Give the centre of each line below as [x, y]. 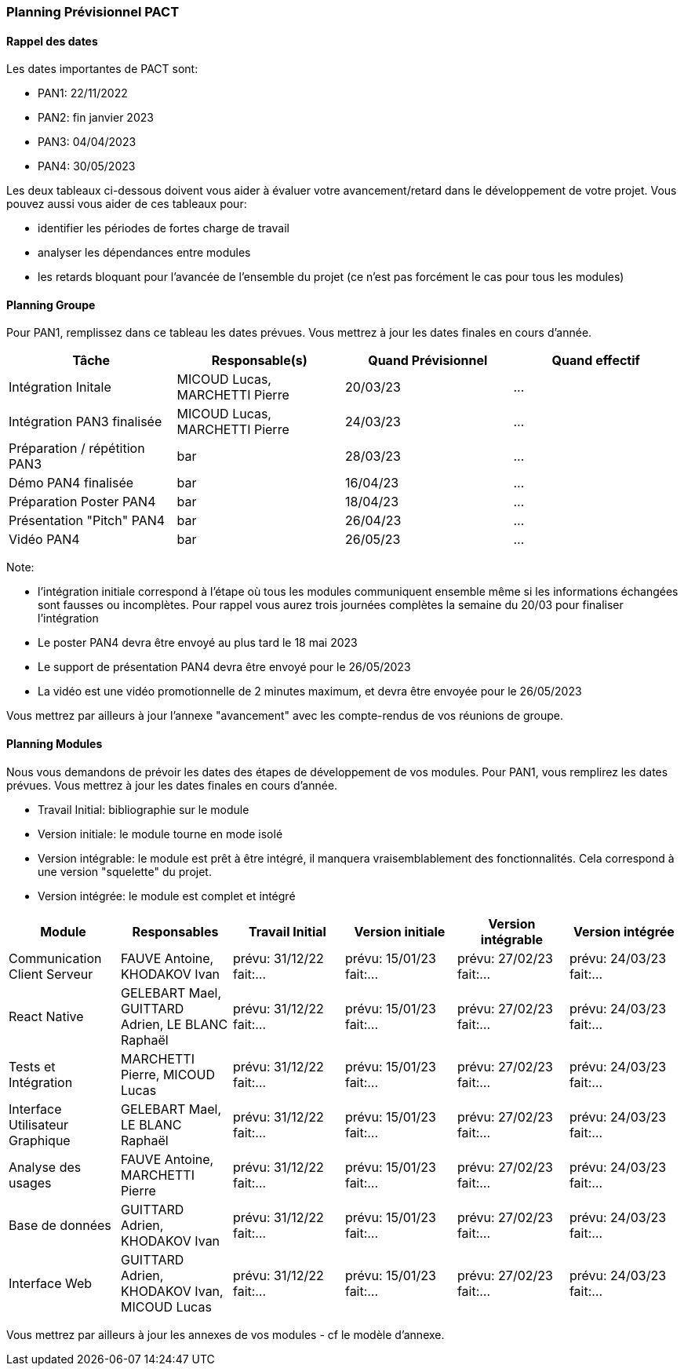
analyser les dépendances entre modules [144, 253]
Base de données [60, 1225]
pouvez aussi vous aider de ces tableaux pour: [127, 204]
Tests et [32, 1066]
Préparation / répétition [77, 449]
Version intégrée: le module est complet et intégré [167, 896]
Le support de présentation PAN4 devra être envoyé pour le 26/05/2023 [224, 667]
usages [30, 1182]
